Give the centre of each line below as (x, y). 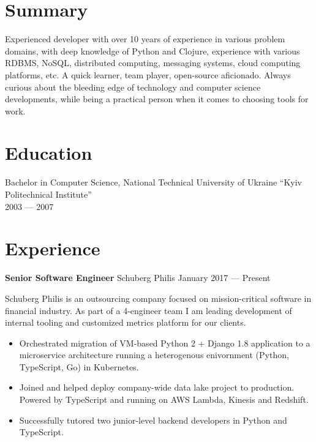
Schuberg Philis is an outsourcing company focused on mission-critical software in (158, 298)
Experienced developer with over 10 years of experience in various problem (145, 39)
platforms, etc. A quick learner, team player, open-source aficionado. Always (148, 74)
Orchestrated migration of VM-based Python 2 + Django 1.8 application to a (165, 343)
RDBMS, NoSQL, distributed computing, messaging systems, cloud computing (153, 63)
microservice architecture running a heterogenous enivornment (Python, (154, 355)
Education (49, 153)
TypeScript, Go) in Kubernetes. (79, 366)
